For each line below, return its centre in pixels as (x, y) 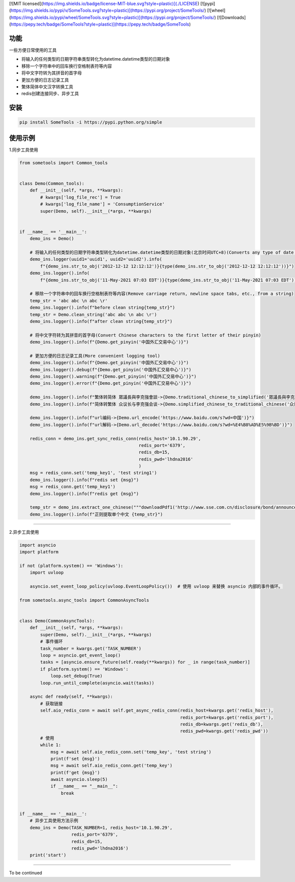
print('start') (48, 855)
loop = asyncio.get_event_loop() (80, 655)
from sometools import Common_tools (64, 163)
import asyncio (38, 545)
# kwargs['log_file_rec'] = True (80, 197)
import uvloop (47, 573)
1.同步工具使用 (24, 150)
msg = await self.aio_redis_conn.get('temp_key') (111, 766)
